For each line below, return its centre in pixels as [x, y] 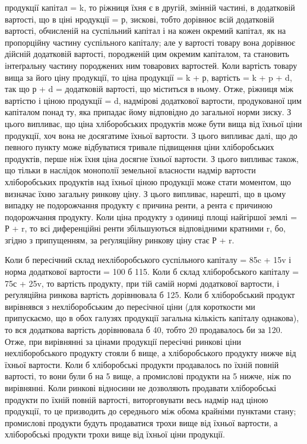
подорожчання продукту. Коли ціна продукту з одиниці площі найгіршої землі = [151, 216]
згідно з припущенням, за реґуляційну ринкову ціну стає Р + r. [120, 240]
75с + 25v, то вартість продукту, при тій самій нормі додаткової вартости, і [142, 283]
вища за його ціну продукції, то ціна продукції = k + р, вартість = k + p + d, [148, 77]
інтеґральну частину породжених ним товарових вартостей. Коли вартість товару [151, 65]
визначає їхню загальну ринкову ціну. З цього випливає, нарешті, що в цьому [145, 193]
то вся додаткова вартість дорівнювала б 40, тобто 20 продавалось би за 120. [144, 330]
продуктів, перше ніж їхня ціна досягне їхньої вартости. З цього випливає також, [152, 158]
